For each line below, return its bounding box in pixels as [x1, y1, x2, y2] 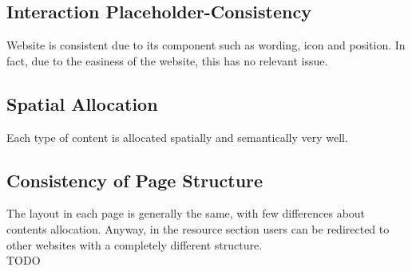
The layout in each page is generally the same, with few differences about [6, 205, 366, 222]
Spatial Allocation [6, 91, 158, 116]
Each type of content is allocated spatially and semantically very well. [6, 128, 348, 145]
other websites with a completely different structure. [6, 236, 263, 253]
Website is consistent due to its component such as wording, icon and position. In [6, 37, 406, 53]
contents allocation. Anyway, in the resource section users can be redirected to [6, 220, 390, 237]
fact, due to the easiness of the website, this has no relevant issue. [6, 52, 328, 69]
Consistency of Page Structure [6, 167, 263, 192]
